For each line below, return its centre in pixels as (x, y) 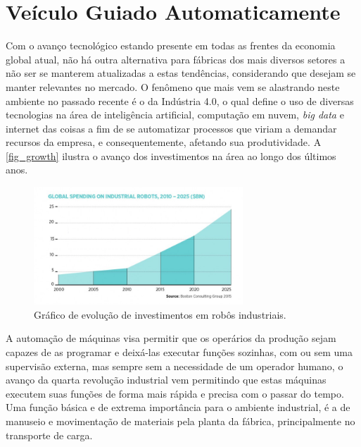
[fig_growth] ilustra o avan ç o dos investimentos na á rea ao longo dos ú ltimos (171, 155)
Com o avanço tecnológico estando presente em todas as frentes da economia (171, 45)
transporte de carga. (49, 435)
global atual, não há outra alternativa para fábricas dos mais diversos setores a (176, 59)
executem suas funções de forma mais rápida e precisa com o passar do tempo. (175, 393)
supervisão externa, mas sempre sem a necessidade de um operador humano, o (175, 366)
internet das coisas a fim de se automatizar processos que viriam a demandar (171, 128)
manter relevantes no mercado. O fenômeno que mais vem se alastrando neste (173, 86)
